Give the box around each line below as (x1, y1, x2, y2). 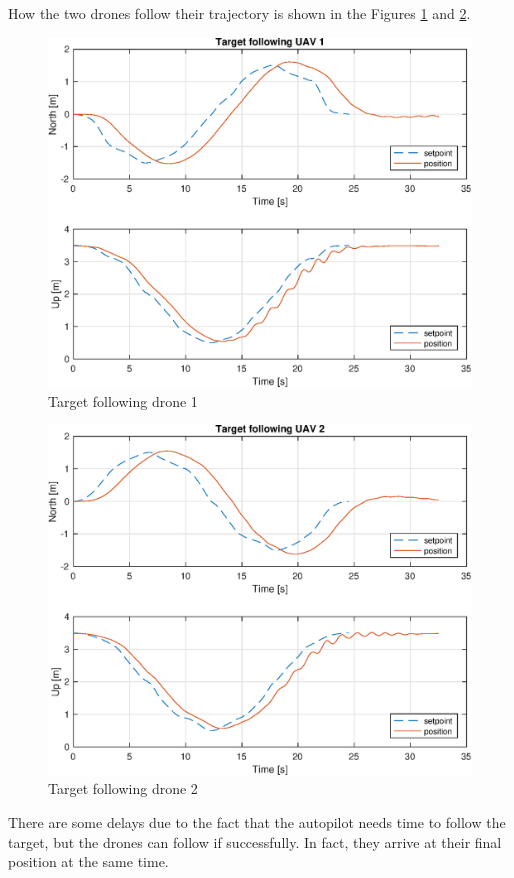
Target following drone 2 (48, 778, 198, 799)
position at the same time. (8, 851, 169, 872)
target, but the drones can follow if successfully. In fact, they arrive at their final (8, 831, 502, 852)
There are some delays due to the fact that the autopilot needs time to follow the (8, 811, 506, 832)
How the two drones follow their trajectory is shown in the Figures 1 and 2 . (8, 3, 471, 23)
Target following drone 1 (48, 390, 198, 411)
